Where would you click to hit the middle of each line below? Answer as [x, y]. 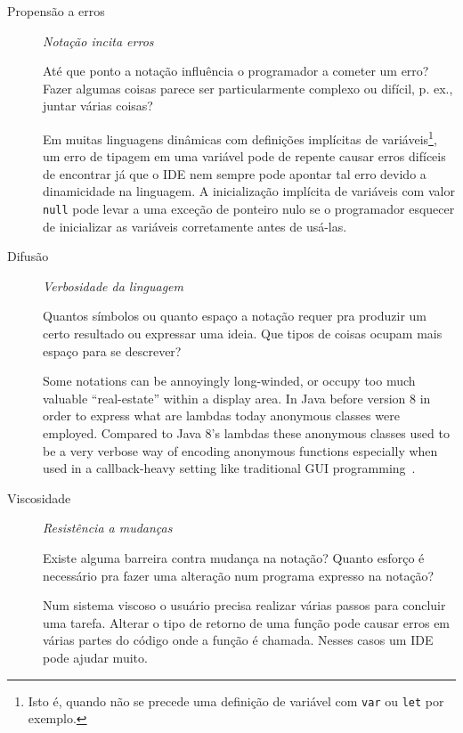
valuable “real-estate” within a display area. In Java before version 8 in [237, 398]
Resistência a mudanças [108, 528]
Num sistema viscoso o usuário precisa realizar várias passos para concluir [244, 605]
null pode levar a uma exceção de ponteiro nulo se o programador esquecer [249, 208]
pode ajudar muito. [95, 657]
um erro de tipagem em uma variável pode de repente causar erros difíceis [244, 156]
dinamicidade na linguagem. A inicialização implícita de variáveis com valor [249, 191]
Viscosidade [39, 497]
